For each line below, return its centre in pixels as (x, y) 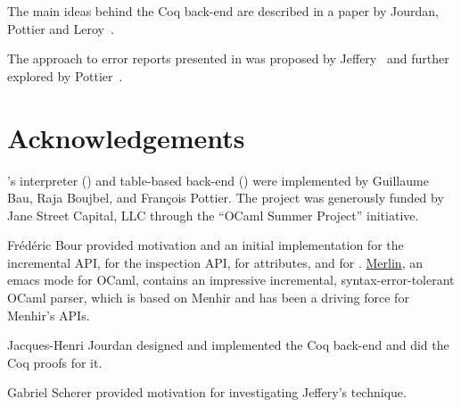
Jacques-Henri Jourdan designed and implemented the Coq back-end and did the (228, 345)
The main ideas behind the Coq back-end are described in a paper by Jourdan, (223, 11)
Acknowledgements (126, 137)
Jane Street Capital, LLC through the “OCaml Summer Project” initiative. (213, 215)
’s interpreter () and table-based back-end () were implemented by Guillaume (218, 180)
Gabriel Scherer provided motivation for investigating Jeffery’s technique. (207, 392)
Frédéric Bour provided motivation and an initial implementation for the (206, 245)
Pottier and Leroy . (61, 28)
